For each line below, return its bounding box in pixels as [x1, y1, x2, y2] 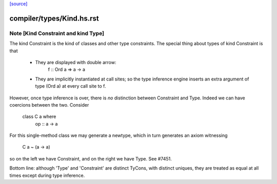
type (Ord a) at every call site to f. [35, 83, 106, 89]
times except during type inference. [9, 172, 85, 178]
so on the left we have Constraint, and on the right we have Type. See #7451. [9, 155, 172, 161]
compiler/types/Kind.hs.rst [9, 14, 100, 23]
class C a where [22, 113, 56, 120]
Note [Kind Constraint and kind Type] [9, 30, 105, 37]
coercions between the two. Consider [9, 101, 89, 108]
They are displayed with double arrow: [35, 59, 116, 65]
